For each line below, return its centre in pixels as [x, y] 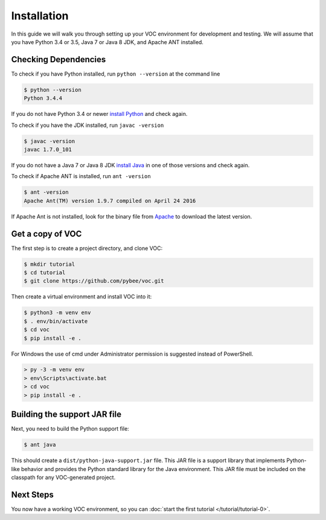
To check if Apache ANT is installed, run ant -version [81, 176]
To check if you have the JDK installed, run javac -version [88, 125]
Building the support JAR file [66, 415]
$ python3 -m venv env [57, 313]
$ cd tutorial [45, 272]
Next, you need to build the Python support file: [70, 429]
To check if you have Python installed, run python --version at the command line [116, 74]
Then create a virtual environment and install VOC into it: [81, 297]
